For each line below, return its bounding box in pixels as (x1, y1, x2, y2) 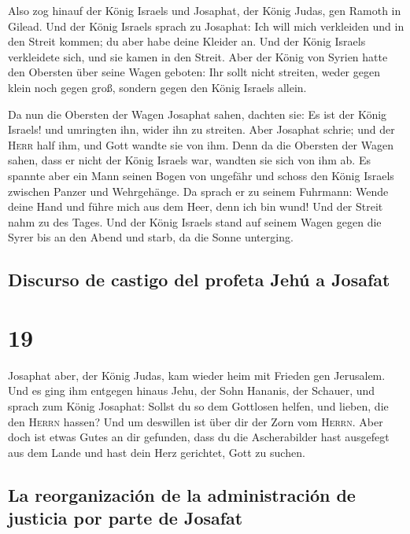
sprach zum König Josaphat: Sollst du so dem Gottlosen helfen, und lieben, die (8, 398, 389, 414)
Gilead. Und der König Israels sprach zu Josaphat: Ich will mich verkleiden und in (8, 17, 404, 34)
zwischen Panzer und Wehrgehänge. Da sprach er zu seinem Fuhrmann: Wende (8, 182, 389, 199)
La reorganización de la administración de (8, 482, 356, 506)
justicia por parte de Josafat (8, 506, 243, 530)
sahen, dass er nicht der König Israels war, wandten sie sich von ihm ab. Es (8, 152, 371, 168)
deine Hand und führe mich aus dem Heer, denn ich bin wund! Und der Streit (8, 198, 383, 215)
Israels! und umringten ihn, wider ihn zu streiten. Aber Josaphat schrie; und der (8, 121, 395, 138)
